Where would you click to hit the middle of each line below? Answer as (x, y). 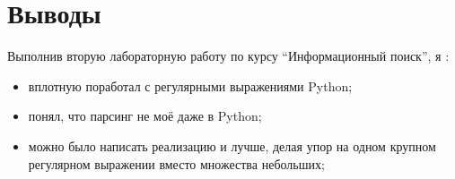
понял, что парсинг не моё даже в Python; (145, 116)
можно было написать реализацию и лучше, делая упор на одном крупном (232, 145)
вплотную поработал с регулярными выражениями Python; (190, 85)
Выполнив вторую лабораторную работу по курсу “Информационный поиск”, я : (228, 56)
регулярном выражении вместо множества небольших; (176, 163)
